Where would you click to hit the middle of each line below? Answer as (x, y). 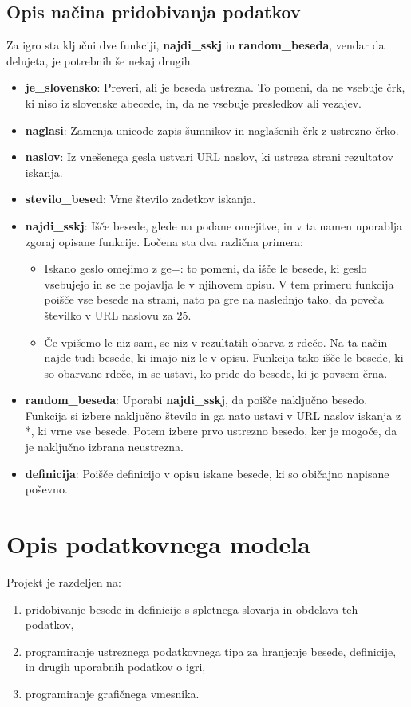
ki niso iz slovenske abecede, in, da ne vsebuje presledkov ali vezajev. (193, 102)
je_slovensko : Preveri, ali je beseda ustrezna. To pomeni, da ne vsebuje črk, (215, 87)
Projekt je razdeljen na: (64, 581)
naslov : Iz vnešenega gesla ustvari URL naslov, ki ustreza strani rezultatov (209, 157)
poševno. (46, 489)
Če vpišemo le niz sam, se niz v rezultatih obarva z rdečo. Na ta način (216, 342)
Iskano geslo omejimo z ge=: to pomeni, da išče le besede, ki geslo (205, 268)
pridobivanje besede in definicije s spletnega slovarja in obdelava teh (192, 609)
